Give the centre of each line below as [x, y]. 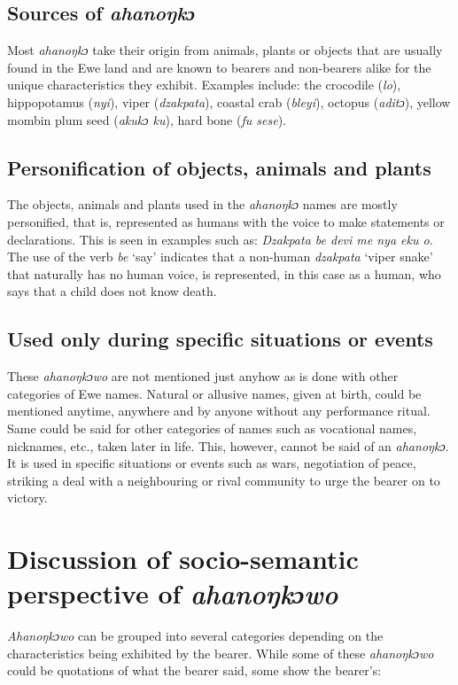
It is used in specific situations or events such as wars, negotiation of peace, [212, 463]
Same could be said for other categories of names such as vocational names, [212, 428]
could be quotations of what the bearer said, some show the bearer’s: [194, 670]
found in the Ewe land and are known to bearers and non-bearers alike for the [219, 67]
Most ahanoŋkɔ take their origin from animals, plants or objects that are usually [225, 50]
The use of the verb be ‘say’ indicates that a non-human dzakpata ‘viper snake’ [220, 257]
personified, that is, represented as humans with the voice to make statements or [226, 221]
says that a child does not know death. [112, 291]
